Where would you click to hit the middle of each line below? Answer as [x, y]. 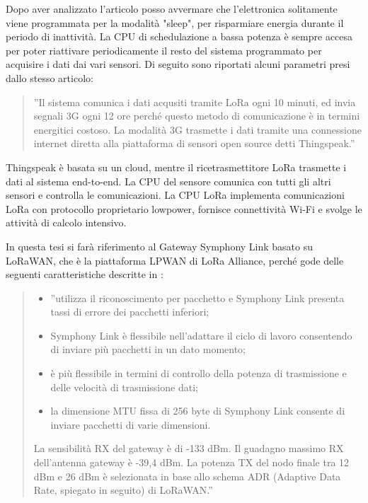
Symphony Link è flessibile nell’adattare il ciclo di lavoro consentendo [201, 335]
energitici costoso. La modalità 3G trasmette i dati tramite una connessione [197, 129]
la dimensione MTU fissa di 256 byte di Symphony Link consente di [198, 411]
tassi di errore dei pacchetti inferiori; [130, 312]
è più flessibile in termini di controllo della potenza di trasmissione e [199, 373]
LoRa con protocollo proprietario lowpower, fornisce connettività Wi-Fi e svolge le [184, 208]
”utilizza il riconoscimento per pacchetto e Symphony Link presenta [197, 297]
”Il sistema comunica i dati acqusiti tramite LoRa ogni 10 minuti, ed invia [195, 102]
